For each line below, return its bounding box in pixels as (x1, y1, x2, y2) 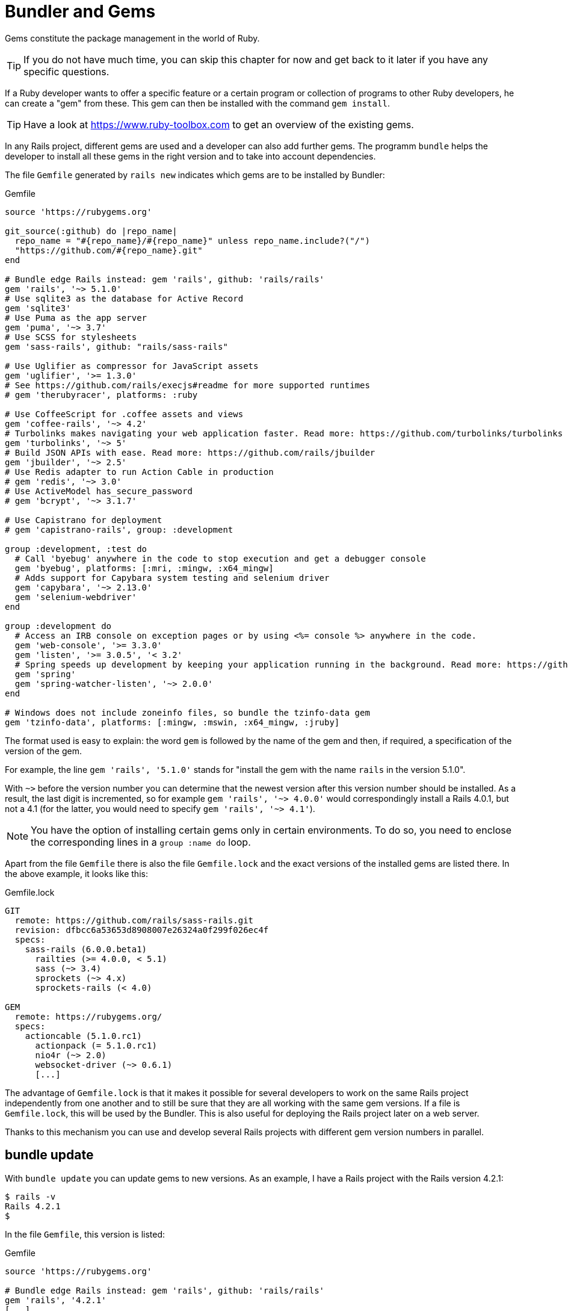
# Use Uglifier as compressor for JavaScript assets (5, 361, 259, 371)
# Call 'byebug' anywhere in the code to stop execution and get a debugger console (14, 553, 426, 563)
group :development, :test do (5, 544, 147, 554)
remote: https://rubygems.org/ (14, 1011, 162, 1021)
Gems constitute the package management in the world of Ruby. (5, 33, 260, 43)
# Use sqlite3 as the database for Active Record (5, 293, 244, 303)
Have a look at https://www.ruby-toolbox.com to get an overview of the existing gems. (23, 118, 414, 131)
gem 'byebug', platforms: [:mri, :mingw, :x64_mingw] (14, 563, 274, 573)
